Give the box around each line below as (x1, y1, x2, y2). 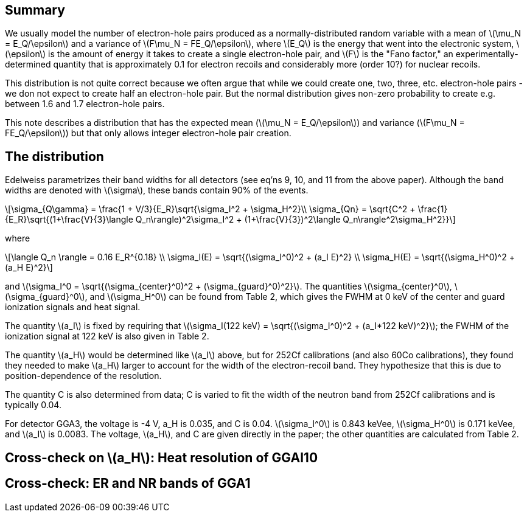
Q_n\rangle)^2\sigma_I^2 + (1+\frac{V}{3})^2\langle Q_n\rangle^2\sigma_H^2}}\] (135, 214, 456, 225)
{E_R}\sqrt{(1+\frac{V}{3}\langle (5, 214, 133, 225)
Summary (5, 2, 65, 18)
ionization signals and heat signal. (5, 302, 141, 313)
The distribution (5, 148, 104, 164)
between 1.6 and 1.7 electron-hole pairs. (5, 99, 165, 109)
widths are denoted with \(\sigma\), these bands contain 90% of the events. (5, 185, 309, 196)
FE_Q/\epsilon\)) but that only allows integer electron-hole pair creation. (5, 128, 291, 139)
